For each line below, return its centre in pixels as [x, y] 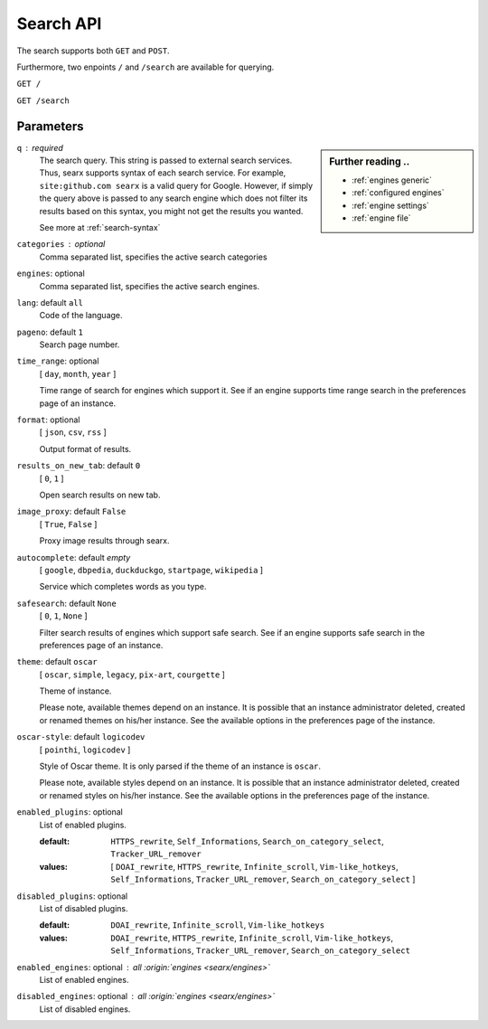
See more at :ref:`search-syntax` [100, 227]
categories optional [61, 244]
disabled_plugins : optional [72, 896]
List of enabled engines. [84, 979]
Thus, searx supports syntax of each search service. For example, [163, 173]
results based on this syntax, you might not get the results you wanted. [171, 211]
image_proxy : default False [71, 512]
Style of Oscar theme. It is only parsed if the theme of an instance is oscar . [180, 766]
